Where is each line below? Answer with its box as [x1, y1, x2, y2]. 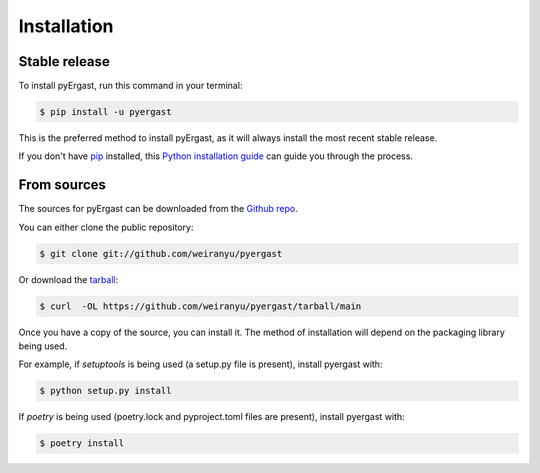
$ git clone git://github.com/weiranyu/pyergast [39, 248, 283, 259]
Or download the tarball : [18, 273, 119, 285]
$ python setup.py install [39, 385, 172, 397]
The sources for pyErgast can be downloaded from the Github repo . [18, 203, 299, 215]
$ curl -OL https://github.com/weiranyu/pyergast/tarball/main [39, 300, 362, 312]
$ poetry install [39, 438, 125, 449]
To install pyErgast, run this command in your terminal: [18, 80, 243, 92]
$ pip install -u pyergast [39, 106, 172, 118]
